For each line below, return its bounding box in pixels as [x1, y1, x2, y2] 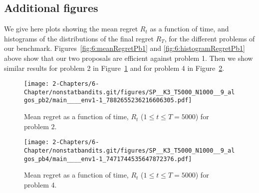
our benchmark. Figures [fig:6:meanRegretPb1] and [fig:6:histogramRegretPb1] [4, 43, 245, 53]
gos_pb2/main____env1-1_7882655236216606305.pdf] [24, 97, 192, 104]
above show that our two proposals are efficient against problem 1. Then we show [4, 52, 253, 63]
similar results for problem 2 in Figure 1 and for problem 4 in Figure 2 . [4, 62, 225, 73]
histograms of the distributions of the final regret [4, 33, 154, 43]
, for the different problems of [164, 33, 255, 43]
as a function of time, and [150, 23, 229, 34]
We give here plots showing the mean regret [4, 23, 138, 34]
